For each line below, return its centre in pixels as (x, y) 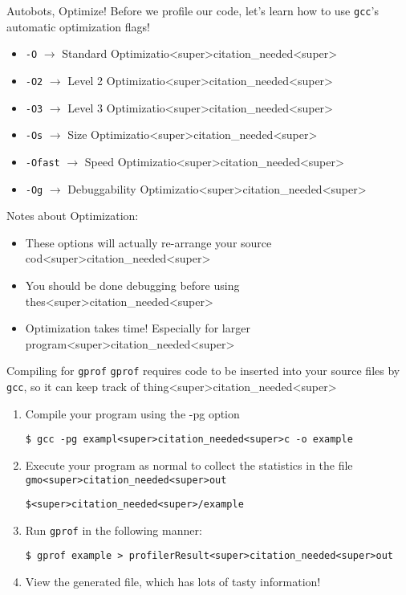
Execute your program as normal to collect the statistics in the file (189, 465)
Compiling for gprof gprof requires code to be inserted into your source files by (203, 371)
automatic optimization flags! (78, 26)
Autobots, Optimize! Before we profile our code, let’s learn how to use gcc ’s (193, 10)
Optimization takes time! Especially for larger (138, 328)
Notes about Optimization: (73, 216)
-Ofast (43, 163)
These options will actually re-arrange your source (148, 242)
